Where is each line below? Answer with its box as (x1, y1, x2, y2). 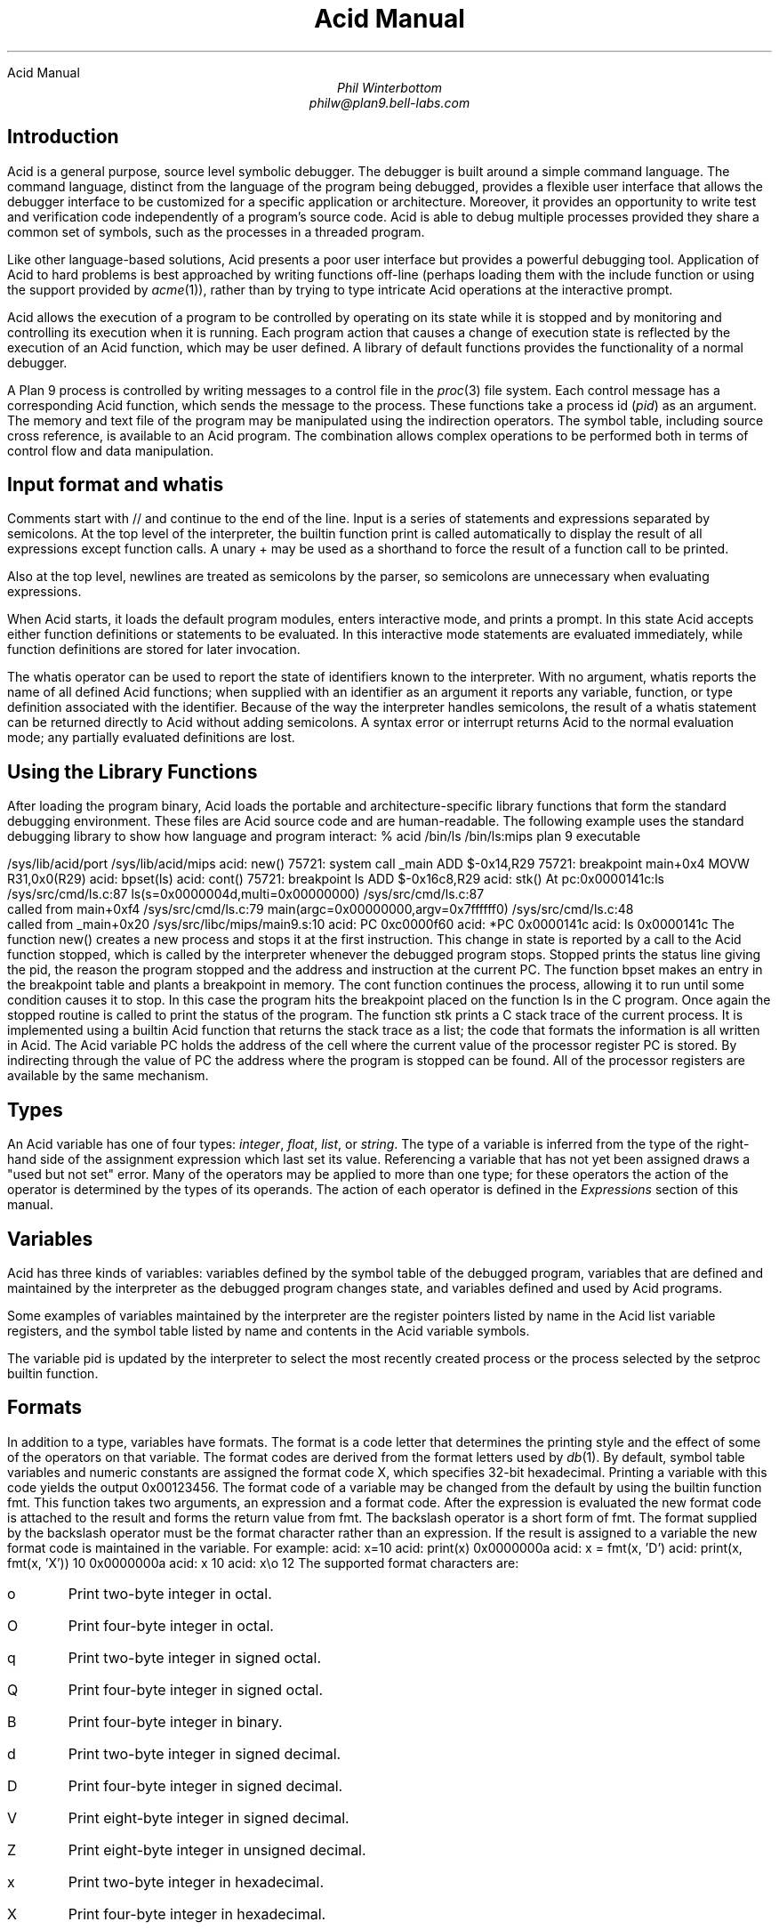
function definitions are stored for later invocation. (7, 642, 301, 658)
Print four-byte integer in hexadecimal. (68, 1904, 326, 1923)
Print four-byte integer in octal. (68, 1616, 274, 1635)
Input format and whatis (7, 473, 224, 497)
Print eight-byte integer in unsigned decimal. (68, 1840, 366, 1859)
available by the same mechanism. (7, 1068, 209, 1084)
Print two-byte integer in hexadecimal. (68, 1872, 325, 1891)
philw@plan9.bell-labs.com (309, 94, 470, 110)
